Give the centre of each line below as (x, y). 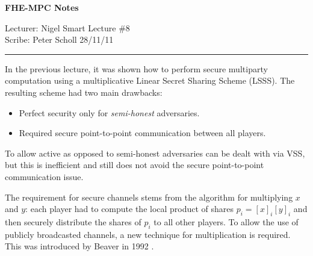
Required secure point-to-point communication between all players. (142, 133)
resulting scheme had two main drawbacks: (84, 92)
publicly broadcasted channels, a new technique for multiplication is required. (148, 234)
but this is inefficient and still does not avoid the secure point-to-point (135, 165)
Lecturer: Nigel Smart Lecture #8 (67, 27)
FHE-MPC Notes (42, 7)
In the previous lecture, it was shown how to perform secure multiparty (136, 68)
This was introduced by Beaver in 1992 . (79, 246)
